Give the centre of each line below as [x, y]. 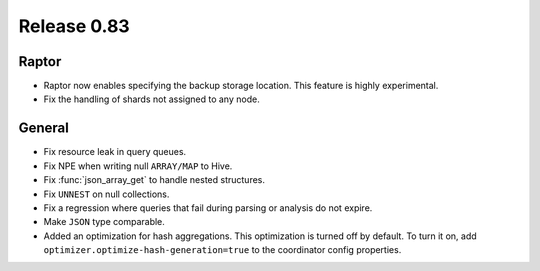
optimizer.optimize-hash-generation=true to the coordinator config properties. [222, 250]
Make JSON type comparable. [104, 222]
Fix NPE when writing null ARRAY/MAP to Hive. [138, 166]
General [44, 128]
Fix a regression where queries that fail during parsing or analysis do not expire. [208, 207]
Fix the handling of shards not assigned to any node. [151, 99]
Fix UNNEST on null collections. [106, 194]
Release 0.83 [74, 26]
